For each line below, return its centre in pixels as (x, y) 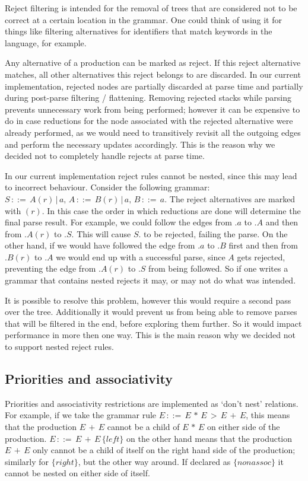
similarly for (27, 461)
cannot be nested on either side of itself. (77, 473)
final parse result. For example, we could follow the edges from (118, 222)
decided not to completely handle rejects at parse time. (105, 156)
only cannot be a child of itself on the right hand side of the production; (164, 450)
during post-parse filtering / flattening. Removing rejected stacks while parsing (148, 98)
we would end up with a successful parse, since (141, 257)
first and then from (263, 245)
